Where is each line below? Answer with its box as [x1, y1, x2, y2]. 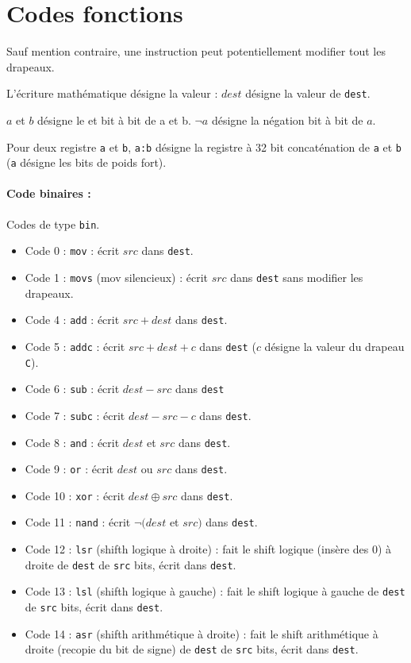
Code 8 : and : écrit [25, 434, 120, 450]
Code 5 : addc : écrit [25, 337, 125, 354]
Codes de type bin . [6, 215, 100, 232]
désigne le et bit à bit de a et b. [37, 111, 191, 128]
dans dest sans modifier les [230, 268, 363, 285]
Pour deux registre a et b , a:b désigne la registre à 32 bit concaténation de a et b [6, 138, 402, 155]
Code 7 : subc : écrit [25, 407, 125, 423]
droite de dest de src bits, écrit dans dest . [25, 556, 236, 572]
